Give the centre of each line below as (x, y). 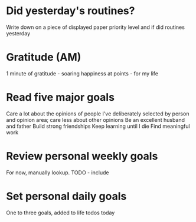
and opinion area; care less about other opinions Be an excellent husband (95, 120)
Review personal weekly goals (82, 156)
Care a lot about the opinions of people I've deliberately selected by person (98, 114)
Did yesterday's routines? (71, 11)
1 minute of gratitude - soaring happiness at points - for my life (82, 73)
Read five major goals (61, 97)
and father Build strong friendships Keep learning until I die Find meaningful (98, 126)
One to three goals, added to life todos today (61, 213)
